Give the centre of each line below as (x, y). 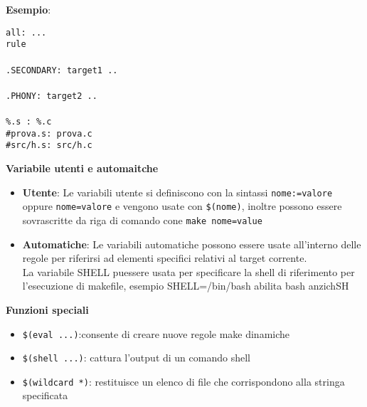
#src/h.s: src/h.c (49, 146)
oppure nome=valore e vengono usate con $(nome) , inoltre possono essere (182, 206)
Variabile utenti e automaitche (82, 168)
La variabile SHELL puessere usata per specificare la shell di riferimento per (188, 271)
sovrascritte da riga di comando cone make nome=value (142, 220)
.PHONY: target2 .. (52, 96)
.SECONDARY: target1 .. (62, 70)
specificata (45, 395)
